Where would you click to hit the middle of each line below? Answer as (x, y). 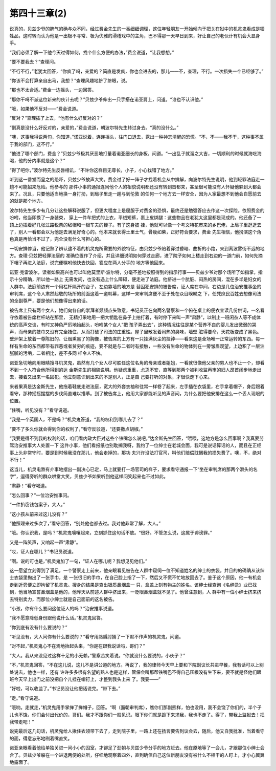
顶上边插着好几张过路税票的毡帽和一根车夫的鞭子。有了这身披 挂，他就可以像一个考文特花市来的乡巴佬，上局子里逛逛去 (135, 225)
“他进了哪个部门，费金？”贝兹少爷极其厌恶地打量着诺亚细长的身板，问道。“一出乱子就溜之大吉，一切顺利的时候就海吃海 (135, 154)
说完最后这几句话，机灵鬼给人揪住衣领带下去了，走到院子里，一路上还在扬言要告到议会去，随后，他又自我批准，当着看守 (137, 731)
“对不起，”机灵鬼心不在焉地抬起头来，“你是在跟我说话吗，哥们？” (77, 646)
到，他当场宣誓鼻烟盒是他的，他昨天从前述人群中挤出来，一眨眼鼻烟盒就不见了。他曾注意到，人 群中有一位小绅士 (129, 592)
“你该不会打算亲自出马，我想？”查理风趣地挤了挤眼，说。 (70, 80)
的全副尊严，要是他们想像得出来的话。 (50, 301)
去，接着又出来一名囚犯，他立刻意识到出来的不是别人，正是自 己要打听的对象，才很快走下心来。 (111, 377)
